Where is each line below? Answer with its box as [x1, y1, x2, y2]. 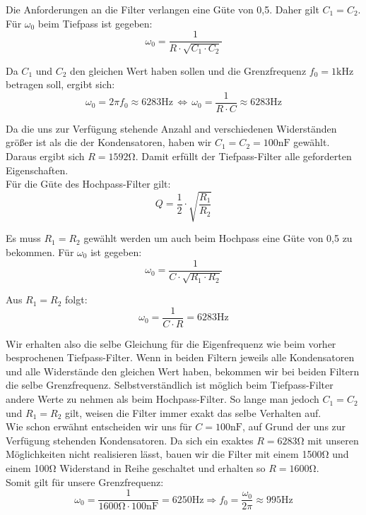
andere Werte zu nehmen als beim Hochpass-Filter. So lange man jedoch [6, 392, 319, 406]
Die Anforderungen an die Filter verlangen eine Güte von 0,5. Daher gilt [6, 2, 319, 16]
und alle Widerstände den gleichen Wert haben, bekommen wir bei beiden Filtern [6, 363, 360, 378]
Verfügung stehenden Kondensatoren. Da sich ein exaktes [6, 432, 254, 447]
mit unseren [307, 432, 359, 447]
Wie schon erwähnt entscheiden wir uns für [6, 419, 192, 434]
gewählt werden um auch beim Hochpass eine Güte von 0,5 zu [83, 231, 353, 246]
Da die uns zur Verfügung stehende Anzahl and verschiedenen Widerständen [6, 121, 337, 135]
